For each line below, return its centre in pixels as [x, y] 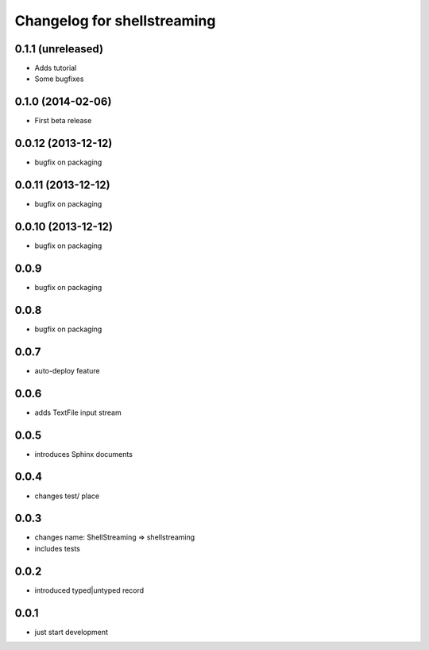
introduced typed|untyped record [89, 590]
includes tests [58, 548]
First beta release [63, 121]
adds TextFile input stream [78, 412]
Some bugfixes [59, 79]
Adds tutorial [56, 68]
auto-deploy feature [68, 370]
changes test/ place [67, 496]
